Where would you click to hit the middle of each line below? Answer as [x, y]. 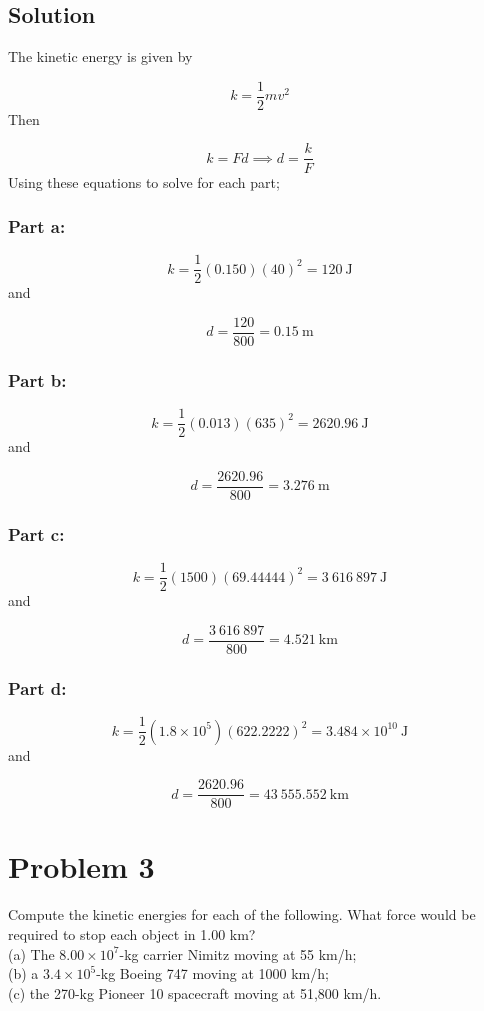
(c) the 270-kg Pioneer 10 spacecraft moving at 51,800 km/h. [195, 992]
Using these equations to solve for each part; [144, 181]
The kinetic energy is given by [100, 56]
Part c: [36, 533]
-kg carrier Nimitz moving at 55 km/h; [238, 953]
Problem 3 [81, 866]
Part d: [37, 687]
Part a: [37, 226]
